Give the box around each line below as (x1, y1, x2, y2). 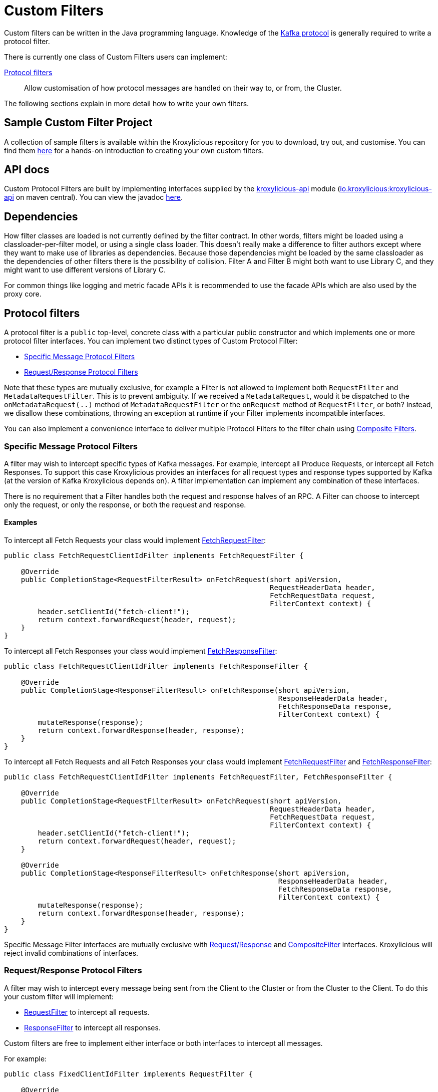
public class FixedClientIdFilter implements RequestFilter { (4, 1069, 253, 1078)
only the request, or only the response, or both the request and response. (4, 500, 246, 509)
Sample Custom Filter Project (4, 116, 153, 129)
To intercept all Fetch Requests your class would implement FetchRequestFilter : (4, 536, 266, 545)
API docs (4, 163, 50, 176)
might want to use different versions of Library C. (4, 265, 166, 275)
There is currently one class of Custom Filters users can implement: (4, 52, 227, 61)
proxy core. (4, 290, 42, 299)
